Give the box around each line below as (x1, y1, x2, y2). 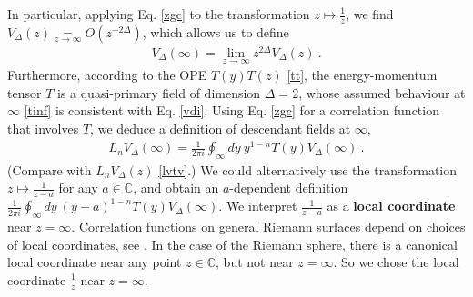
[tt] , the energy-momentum (287, 65, 438, 84)
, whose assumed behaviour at (298, 83, 466, 102)
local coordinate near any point (7, 252, 182, 272)
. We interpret (218, 196, 297, 215)
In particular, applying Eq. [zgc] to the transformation (7, 5, 310, 23)
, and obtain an (133, 178, 219, 197)
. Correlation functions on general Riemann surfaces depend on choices (71, 217, 466, 236)
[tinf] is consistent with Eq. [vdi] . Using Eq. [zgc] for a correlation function (24, 101, 439, 120)
